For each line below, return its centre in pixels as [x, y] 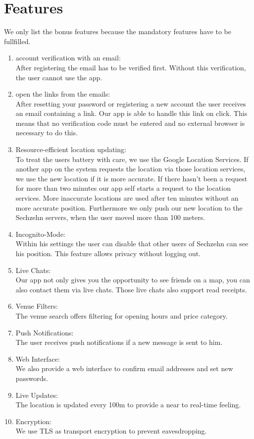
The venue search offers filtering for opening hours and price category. [122, 315]
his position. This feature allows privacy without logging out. [108, 253]
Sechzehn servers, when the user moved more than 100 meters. [110, 217]
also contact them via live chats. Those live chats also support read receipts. [131, 289]
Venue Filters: [37, 306]
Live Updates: [37, 395]
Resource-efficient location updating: [71, 149]
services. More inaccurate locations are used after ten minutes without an [127, 198]
